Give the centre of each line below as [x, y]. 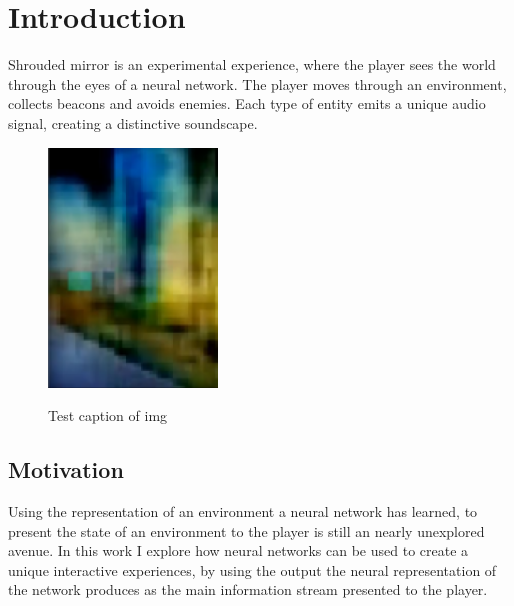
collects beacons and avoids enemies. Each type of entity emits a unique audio [247, 103]
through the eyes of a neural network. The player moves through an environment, [257, 83]
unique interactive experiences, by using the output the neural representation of [252, 569]
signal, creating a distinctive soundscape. [133, 122]
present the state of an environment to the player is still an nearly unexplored [246, 530]
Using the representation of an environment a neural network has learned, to [243, 511]
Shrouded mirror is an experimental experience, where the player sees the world [252, 64]
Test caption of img [108, 415]
